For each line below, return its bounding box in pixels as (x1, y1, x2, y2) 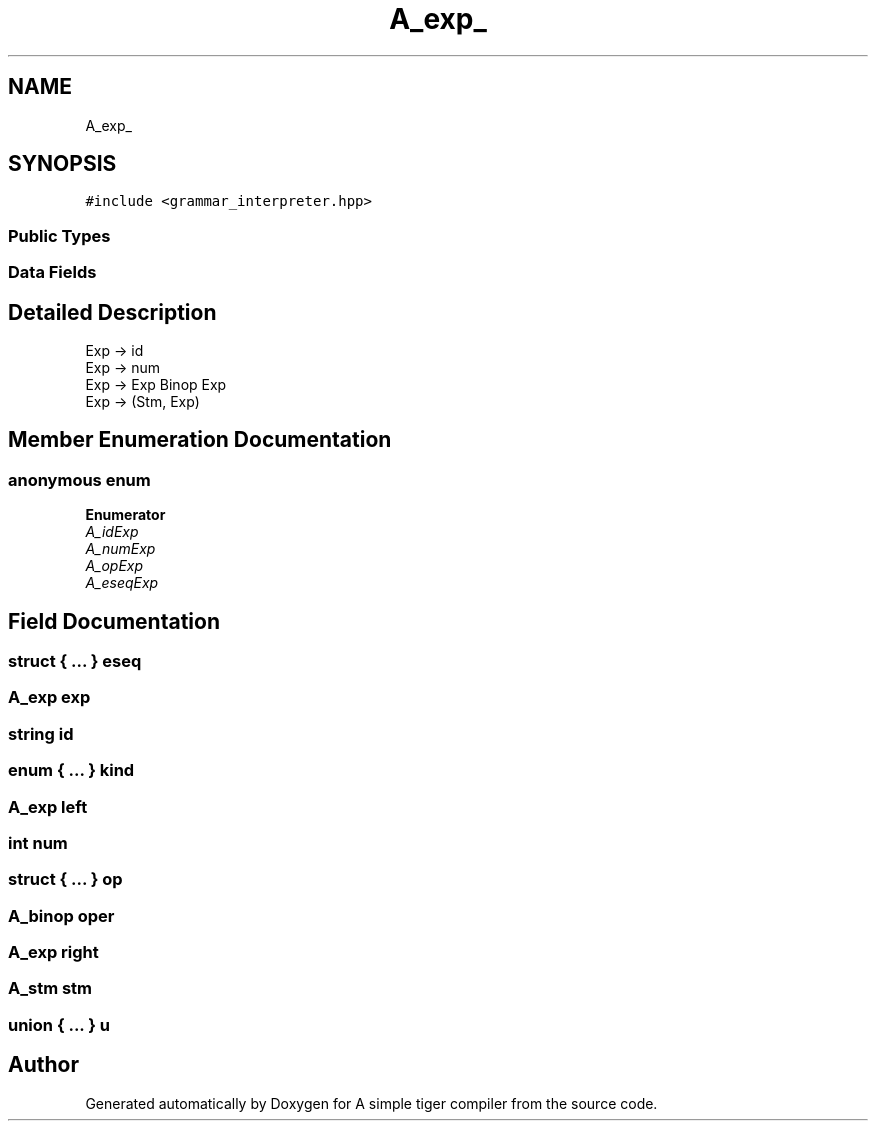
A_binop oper (8, 905, 115, 926)
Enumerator (85, 506, 166, 524)
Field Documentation (8, 608, 220, 634)
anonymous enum (8, 469, 151, 490)
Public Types (8, 225, 111, 246)
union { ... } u (8, 1014, 110, 1035)
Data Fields (8, 262, 97, 283)
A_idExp (85, 523, 139, 541)
